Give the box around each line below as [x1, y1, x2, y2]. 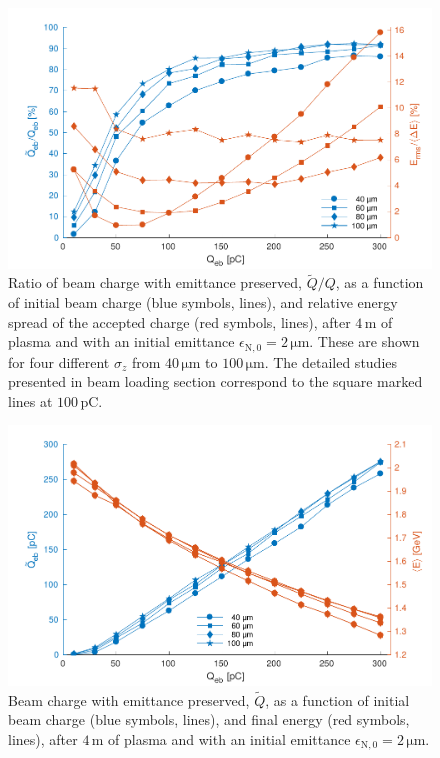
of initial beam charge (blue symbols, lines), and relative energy [8, 291, 398, 312]
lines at [8, 390, 53, 411]
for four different [8, 351, 110, 372]
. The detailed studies [264, 351, 398, 372]
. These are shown [309, 331, 420, 352]
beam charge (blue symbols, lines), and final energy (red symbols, [8, 709, 410, 730]
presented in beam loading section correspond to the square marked [8, 371, 423, 392]
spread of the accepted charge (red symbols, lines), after [8, 311, 351, 332]
